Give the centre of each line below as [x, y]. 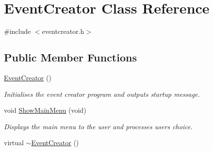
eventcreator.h [63, 31]
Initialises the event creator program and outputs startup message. [102, 94]
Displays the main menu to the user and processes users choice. [98, 126]
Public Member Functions [70, 57]
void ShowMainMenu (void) [45, 110]
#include [17, 31]
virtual [14, 143]
